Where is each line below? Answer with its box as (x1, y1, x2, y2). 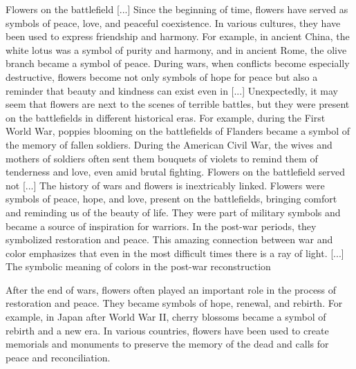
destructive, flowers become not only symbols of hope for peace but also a (6, 69, 318, 84)
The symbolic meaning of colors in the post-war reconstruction (6, 259, 271, 274)
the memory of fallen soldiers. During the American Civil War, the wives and (6, 137, 332, 151)
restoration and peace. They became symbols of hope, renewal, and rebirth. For (6, 296, 343, 310)
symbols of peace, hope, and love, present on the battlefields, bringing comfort (6, 191, 337, 206)
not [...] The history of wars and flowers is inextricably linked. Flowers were (6, 178, 325, 192)
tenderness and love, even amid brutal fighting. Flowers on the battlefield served (6, 164, 346, 179)
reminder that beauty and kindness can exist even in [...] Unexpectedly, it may (6, 83, 338, 97)
